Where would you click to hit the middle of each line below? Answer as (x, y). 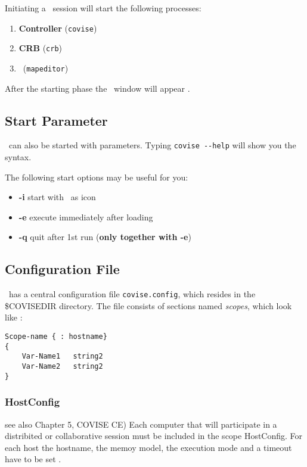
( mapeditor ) (46, 68)
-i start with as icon (57, 197)
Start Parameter (56, 120)
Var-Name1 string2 (62, 357)
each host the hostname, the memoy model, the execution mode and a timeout (148, 447)
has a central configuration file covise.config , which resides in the (132, 294)
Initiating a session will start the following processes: (103, 8)
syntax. (18, 157)
